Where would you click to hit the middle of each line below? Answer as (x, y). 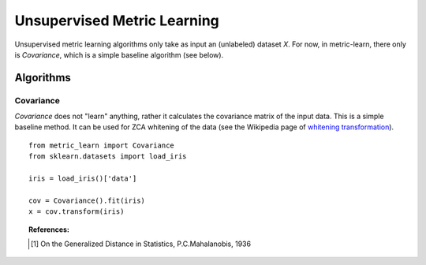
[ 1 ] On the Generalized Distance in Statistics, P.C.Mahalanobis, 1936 (141, 244)
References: (49, 230)
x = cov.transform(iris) (77, 212)
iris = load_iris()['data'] (83, 179)
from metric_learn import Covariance (102, 145)
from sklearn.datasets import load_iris (108, 157)
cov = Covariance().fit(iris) (87, 200)
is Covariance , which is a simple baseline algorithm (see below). (119, 54)
